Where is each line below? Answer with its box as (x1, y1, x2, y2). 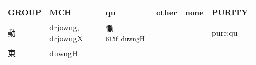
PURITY (211, 6, 248, 18)
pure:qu (211, 27, 238, 38)
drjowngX (49, 32, 83, 44)
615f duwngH (105, 33, 145, 43)
